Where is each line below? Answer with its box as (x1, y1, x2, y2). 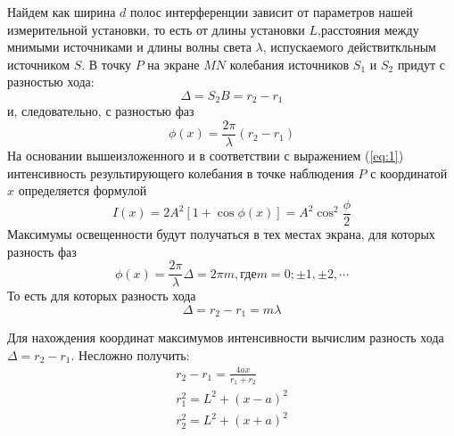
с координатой (370, 163, 448, 182)
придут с (397, 54, 445, 73)
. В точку (81, 54, 132, 73)
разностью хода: (7, 72, 95, 91)
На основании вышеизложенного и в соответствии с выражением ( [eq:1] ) (7, 146, 404, 165)
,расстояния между (318, 20, 419, 38)
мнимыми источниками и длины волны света (7, 37, 252, 56)
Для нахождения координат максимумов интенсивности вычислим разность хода (7, 328, 444, 347)
